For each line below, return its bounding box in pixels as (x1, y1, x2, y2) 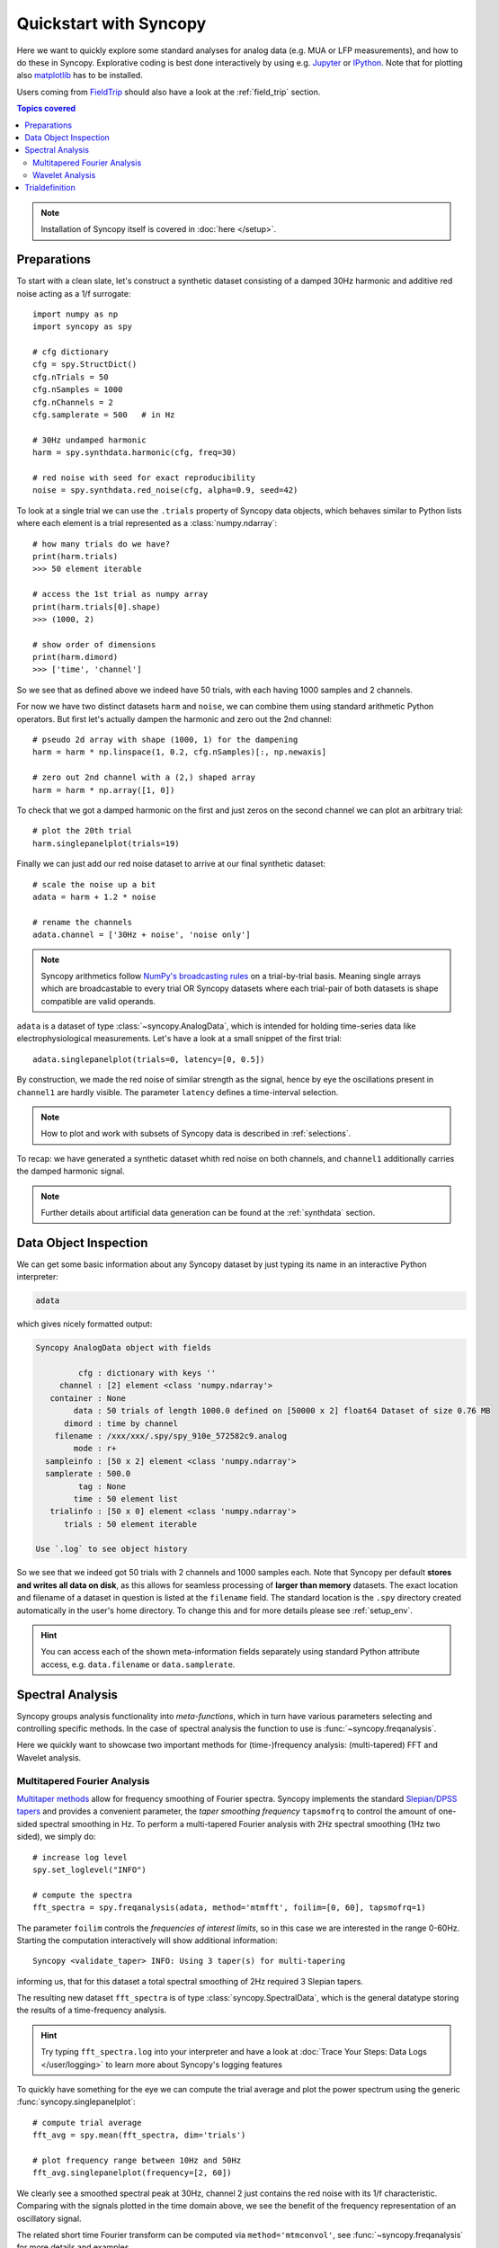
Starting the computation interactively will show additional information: (16, 1934, 278, 1946)
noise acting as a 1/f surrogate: (16, 288, 131, 299)
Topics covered (16, 103, 76, 114)
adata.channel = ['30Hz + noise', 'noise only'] (32, 930, 251, 940)
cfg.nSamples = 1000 (32, 385, 123, 395)
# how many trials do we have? (32, 539, 171, 549)
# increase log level (32, 1852, 128, 1862)
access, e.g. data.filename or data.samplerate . (40, 1659, 236, 1670)
